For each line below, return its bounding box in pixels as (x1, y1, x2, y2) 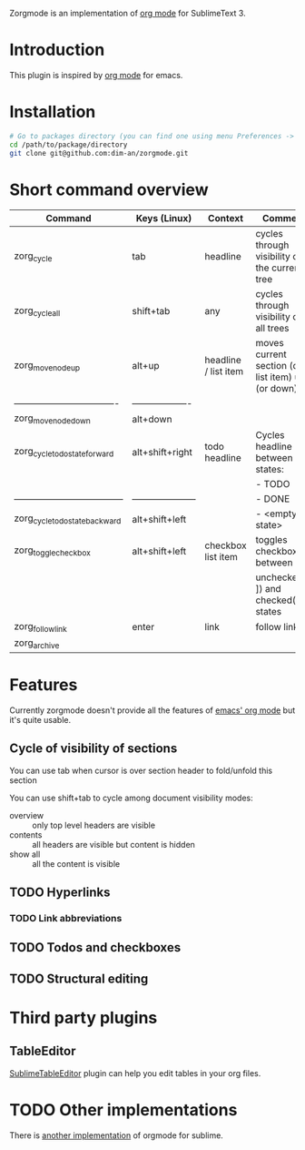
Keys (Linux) (135, 212, 192, 225)
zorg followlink (14, 619, 68, 634)
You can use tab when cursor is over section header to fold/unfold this (9, 765, 273, 776)
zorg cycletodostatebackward (14, 512, 122, 526)
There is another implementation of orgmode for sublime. (9, 1129, 224, 1141)
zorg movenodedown (14, 412, 91, 426)
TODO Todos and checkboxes (9, 940, 182, 955)
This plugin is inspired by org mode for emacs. (9, 69, 183, 80)
